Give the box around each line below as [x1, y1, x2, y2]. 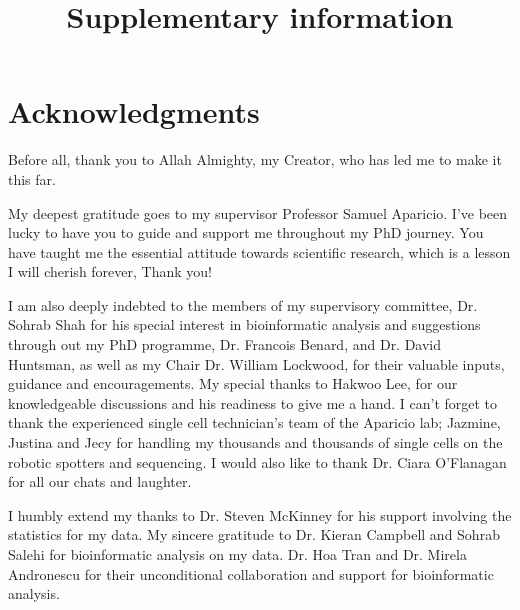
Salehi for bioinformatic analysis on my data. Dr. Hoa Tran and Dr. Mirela [8, 544, 467, 564]
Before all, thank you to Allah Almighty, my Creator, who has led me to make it [8, 149, 502, 170]
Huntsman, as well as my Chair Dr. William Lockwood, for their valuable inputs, [8, 353, 505, 374]
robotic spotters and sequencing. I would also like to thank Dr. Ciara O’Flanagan [8, 451, 507, 472]
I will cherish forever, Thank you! [8, 261, 212, 282]
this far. [8, 168, 56, 189]
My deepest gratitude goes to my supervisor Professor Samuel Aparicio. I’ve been [8, 202, 508, 223]
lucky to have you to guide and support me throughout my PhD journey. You [8, 222, 484, 243]
